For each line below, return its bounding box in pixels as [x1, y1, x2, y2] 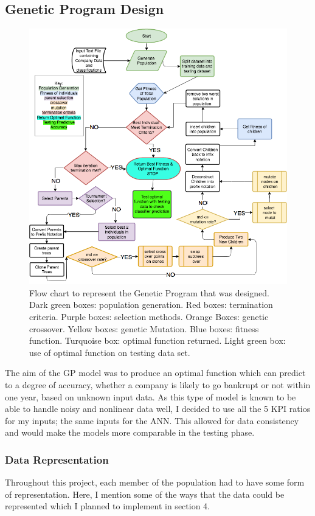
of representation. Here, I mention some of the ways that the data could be [5, 487, 285, 500]
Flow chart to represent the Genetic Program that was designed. [29, 286, 269, 299]
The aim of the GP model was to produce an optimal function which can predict [5, 366, 306, 379]
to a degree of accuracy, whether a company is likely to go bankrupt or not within [5, 378, 311, 391]
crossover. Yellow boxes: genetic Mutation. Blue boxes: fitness [29, 322, 259, 335]
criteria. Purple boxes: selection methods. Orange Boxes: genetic [29, 310, 269, 323]
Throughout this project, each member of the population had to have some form [5, 476, 305, 489]
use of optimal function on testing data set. [29, 346, 190, 358]
